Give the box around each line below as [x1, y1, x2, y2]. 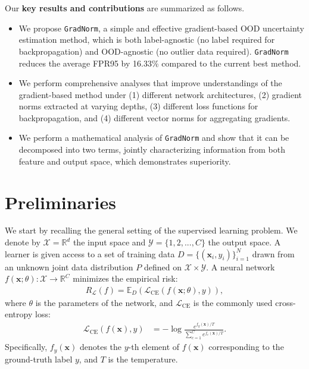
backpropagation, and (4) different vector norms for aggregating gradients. [18, 111, 291, 124]
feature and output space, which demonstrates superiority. [18, 154, 231, 167]
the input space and [73, 236, 146, 248]
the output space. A [208, 236, 281, 248]
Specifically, [5, 340, 48, 353]
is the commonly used [193, 296, 273, 308]
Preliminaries [5, 190, 116, 214]
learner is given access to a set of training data [5, 247, 175, 260]
